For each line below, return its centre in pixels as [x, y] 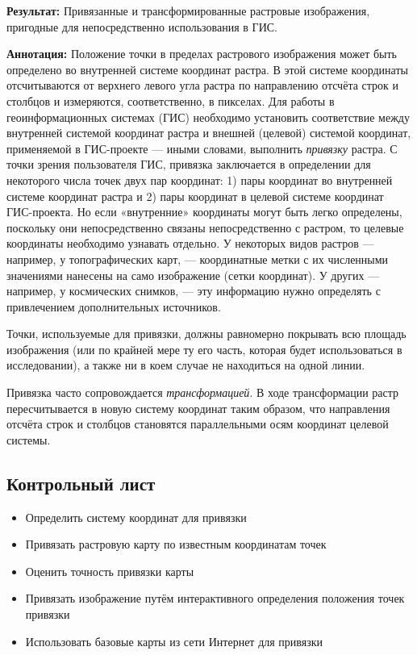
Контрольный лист [81, 483]
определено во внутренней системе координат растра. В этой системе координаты [207, 69]
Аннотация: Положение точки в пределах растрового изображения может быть [202, 54]
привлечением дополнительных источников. [114, 306]
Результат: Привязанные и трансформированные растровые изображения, [188, 10]
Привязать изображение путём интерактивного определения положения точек [215, 598]
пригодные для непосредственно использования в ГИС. [142, 26]
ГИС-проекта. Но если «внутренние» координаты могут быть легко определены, [204, 212]
